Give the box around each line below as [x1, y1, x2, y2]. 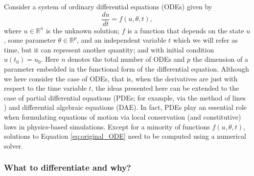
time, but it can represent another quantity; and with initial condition [4, 44, 214, 54]
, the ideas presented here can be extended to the [91, 83, 239, 93]
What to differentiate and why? [4, 161, 131, 174]
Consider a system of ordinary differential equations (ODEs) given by [4, 1, 212, 11]
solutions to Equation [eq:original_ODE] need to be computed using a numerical [4, 131, 246, 141]
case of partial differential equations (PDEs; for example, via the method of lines [4, 92, 246, 102]
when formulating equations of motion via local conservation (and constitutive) [4, 112, 241, 122]
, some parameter [4, 35, 56, 45]
